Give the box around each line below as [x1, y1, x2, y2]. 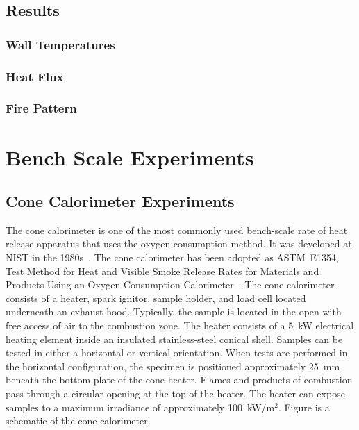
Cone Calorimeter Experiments [6, 190, 235, 212]
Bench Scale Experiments [6, 142, 254, 171]
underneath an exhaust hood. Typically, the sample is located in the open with [6, 304, 342, 319]
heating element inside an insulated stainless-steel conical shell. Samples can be [6, 331, 343, 346]
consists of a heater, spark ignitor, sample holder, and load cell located [6, 290, 306, 305]
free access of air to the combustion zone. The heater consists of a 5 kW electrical [6, 318, 354, 333]
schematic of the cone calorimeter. [6, 413, 151, 428]
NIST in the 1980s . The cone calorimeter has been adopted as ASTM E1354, [6, 250, 339, 265]
